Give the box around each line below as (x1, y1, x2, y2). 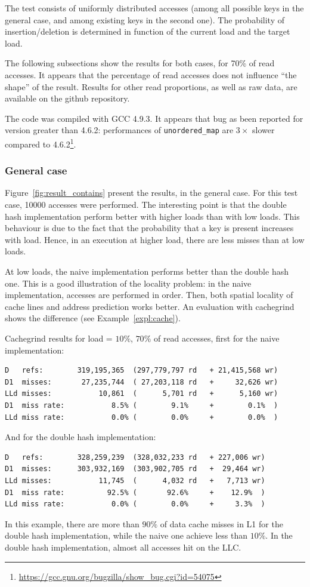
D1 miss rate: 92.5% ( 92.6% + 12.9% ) (5, 488, 265, 497)
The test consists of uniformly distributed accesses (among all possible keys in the (5, 2, 304, 14)
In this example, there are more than (5, 517, 139, 530)
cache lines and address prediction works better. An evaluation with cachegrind (5, 300, 294, 312)
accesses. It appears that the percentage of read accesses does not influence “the (5, 68, 297, 81)
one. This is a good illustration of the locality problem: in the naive (5, 276, 252, 289)
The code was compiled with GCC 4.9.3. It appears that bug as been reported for (5, 112, 303, 124)
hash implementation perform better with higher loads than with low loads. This (5, 210, 300, 222)
